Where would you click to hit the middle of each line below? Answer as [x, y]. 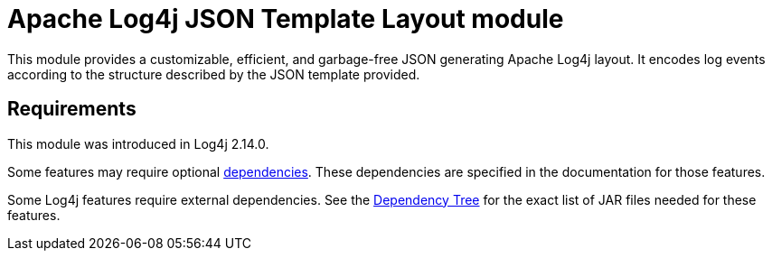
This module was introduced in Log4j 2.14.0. [138, 143]
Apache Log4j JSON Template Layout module [286, 19]
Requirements [72, 109]
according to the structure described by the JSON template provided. [214, 74]
